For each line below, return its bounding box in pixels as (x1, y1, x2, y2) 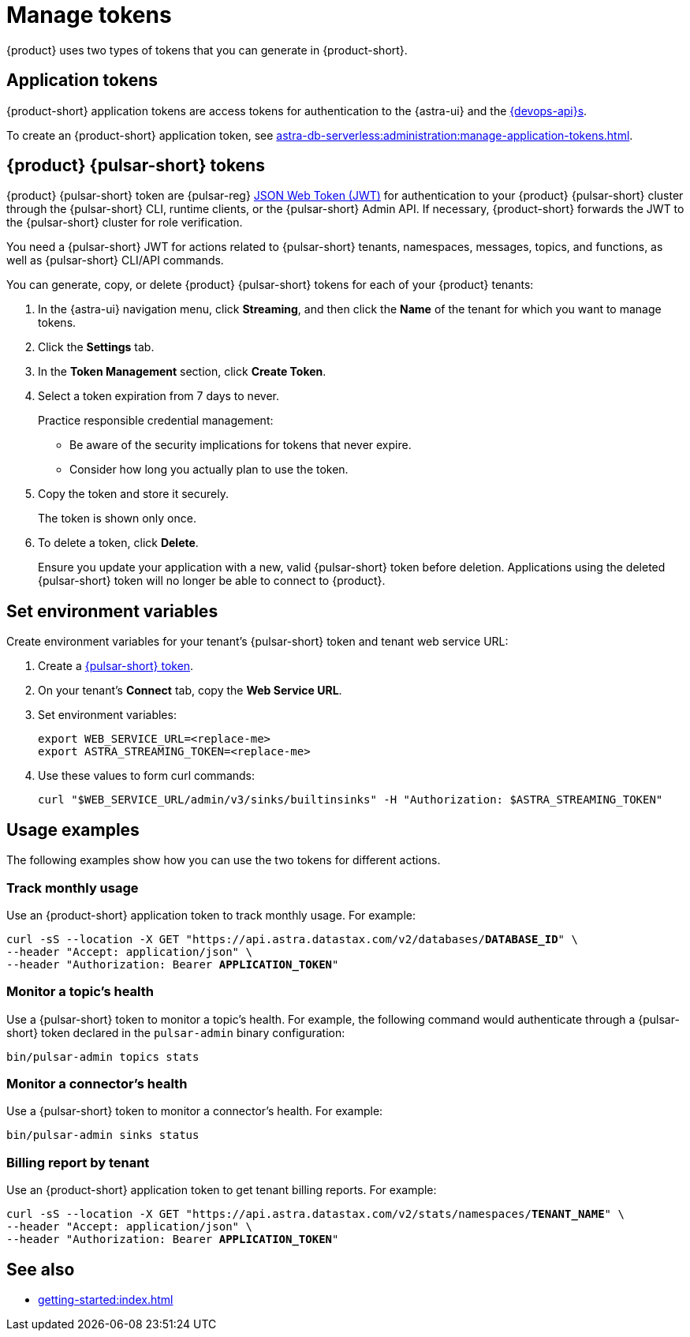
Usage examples (6, 819, 140, 840)
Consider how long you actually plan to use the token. (69, 463, 349, 477)
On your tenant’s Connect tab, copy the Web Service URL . (38, 683, 342, 698)
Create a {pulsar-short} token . (38, 659, 194, 673)
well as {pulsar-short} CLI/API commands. (6, 253, 224, 268)
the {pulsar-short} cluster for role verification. (6, 215, 243, 230)
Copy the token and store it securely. (38, 487, 229, 501)
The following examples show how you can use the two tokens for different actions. (6, 853, 441, 867)
